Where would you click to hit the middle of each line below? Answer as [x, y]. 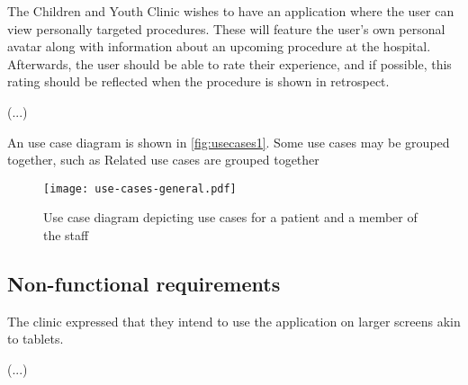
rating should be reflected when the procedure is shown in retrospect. [198, 81]
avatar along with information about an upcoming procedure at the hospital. [219, 46]
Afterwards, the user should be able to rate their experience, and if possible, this [229, 63]
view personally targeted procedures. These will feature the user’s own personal [226, 28]
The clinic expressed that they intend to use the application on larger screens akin [234, 321]
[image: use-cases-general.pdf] [140, 188]
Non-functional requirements [144, 283]
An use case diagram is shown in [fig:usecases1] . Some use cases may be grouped [229, 142]
